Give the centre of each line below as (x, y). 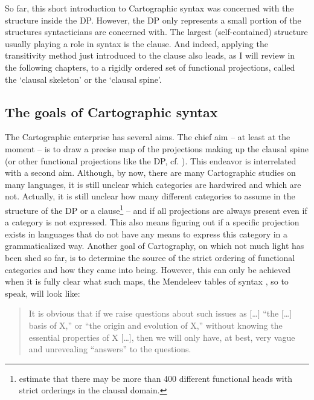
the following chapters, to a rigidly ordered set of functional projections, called (150, 67)
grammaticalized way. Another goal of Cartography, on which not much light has (155, 246)
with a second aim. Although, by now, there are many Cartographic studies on (150, 173)
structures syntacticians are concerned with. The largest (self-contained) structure (156, 32)
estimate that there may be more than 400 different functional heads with (155, 378)
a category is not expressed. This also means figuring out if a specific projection (152, 222)
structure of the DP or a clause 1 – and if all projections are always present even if (156, 209)
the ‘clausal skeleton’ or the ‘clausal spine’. (83, 79)
